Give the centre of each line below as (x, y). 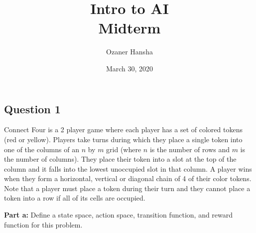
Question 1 (32, 109)
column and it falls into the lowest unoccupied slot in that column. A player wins (128, 168)
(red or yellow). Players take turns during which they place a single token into (123, 139)
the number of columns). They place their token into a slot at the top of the (120, 159)
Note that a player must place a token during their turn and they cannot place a (127, 188)
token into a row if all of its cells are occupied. (75, 198)
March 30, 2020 (129, 68)
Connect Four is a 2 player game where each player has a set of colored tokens (123, 129)
